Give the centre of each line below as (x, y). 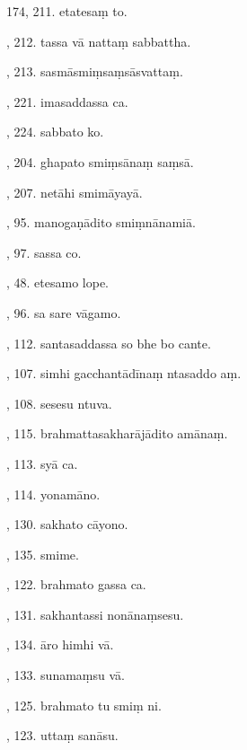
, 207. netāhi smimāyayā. (75, 192)
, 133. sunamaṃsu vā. (66, 675)
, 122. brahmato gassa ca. (76, 584)
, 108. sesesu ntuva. (59, 403)
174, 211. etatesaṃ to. (67, 11)
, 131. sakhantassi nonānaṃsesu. (95, 614)
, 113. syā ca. (42, 463)
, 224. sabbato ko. (55, 132)
